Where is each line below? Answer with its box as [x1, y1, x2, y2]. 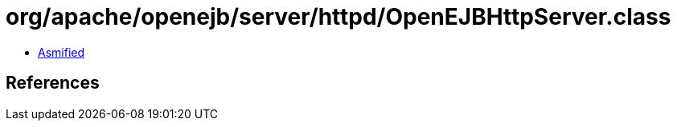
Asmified [38, 45, 85, 59]
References [6, 73, 100, 93]
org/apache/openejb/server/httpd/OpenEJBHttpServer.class [6, 3, 671, 30]
